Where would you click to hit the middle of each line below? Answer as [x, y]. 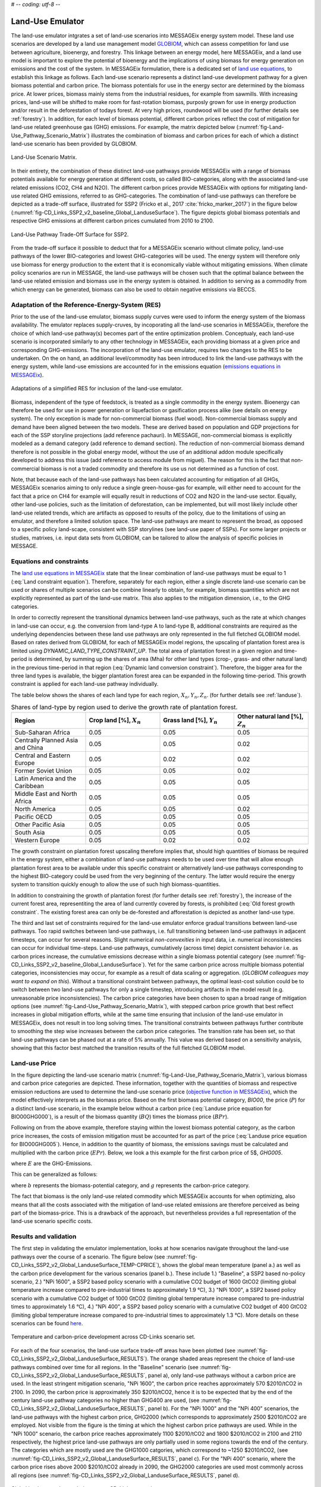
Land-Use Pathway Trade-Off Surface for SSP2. [70, 234]
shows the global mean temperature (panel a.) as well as [231, 1265]
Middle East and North [46, 793]
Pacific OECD [34, 817]
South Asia [30, 832]
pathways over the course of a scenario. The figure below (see [88, 1257]
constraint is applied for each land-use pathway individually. [85, 684]
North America [35, 809]
